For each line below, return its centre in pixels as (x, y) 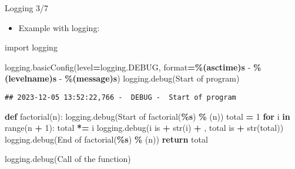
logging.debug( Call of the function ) (68, 159)
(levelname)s (31, 78)
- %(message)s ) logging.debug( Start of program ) (149, 78)
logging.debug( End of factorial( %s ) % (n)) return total (106, 139)
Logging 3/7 (27, 8)
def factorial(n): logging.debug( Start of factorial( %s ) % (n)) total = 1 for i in (147, 116)
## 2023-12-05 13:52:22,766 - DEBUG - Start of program (120, 97)
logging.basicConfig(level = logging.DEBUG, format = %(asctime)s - (128, 67)
